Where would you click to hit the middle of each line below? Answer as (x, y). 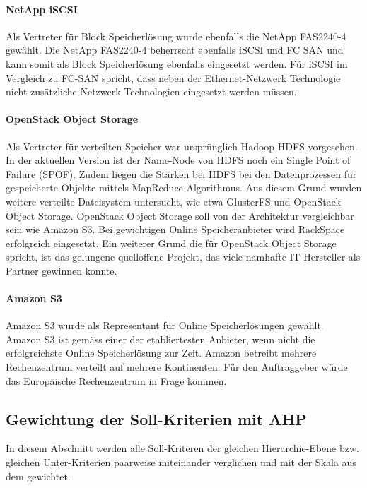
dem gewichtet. (38, 476)
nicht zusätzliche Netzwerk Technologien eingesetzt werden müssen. (151, 91)
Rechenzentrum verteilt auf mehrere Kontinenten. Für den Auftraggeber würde (177, 367)
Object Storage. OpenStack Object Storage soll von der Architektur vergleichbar (180, 215)
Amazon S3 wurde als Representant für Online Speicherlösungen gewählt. (165, 325)
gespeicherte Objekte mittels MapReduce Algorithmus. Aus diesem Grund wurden (184, 188)
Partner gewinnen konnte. (62, 270)
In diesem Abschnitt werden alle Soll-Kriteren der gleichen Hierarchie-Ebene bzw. (182, 448)
